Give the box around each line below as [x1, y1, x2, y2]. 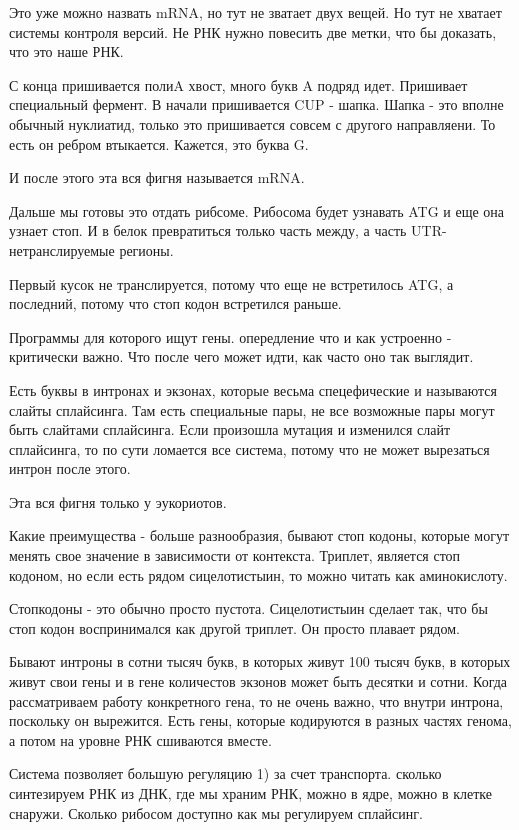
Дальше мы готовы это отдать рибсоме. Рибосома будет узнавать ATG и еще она [9, 200, 505, 221]
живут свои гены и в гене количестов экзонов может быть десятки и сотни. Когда [9, 671, 508, 692]
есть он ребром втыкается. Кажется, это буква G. [9, 133, 309, 154]
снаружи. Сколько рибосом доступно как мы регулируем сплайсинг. [9, 802, 423, 823]
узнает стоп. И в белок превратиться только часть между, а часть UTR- [9, 220, 447, 241]
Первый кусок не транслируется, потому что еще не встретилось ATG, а [9, 273, 454, 294]
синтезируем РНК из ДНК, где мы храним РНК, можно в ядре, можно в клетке [9, 783, 493, 803]
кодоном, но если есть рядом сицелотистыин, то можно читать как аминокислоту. [9, 564, 508, 585]
